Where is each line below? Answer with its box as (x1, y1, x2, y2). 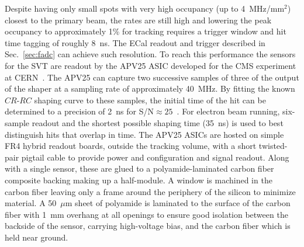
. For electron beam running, (177, 105, 280, 117)
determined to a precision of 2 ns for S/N (5, 105, 154, 117)
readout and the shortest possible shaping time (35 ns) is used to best (32, 116, 284, 128)
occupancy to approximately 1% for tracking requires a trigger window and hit (5, 25, 286, 37)
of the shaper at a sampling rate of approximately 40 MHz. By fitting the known (5, 82, 295, 95)
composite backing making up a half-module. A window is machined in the (5, 173, 272, 186)
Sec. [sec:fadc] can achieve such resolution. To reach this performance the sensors (5, 48, 296, 60)
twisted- (258, 140, 288, 152)
